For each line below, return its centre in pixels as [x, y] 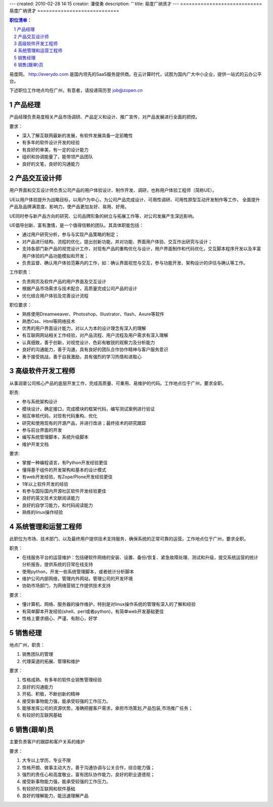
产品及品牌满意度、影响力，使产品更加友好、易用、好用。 [69, 207]
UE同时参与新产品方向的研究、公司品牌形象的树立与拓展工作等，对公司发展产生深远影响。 [103, 216]
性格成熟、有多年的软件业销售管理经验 [62, 680]
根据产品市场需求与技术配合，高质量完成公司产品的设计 [80, 289]
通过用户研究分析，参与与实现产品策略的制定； [71, 235]
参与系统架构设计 [40, 401]
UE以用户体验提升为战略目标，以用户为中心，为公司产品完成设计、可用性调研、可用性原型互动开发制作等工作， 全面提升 [135, 199]
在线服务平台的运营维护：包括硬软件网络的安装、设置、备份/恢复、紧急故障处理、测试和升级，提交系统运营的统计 [140, 557]
